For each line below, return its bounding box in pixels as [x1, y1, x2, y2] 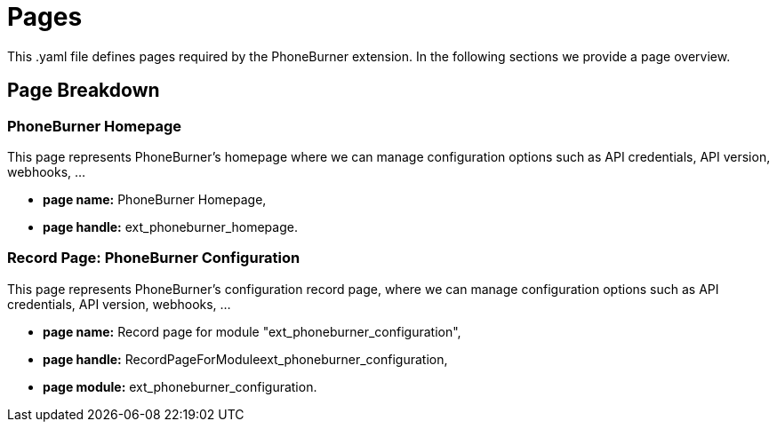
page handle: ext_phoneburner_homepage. [43, 218, 298, 234]
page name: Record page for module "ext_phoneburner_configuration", [43, 323, 461, 339]
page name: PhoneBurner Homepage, [43, 191, 267, 207]
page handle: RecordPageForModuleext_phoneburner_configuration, [43, 351, 448, 367]
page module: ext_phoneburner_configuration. [43, 378, 317, 394]
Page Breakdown [7, 79, 160, 102]
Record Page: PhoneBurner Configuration [7, 249, 300, 267]
